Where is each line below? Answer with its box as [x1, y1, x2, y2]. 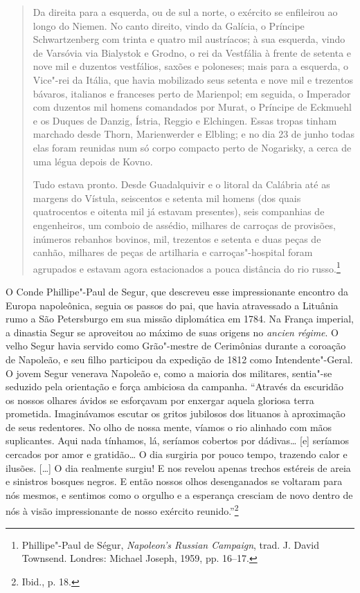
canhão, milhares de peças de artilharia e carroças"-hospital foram [33, 245, 313, 259]
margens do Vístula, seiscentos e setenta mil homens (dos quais [33, 190, 301, 205]
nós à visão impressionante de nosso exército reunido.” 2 [6, 502, 239, 518]
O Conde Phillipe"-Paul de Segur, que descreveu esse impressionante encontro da [6, 284, 348, 298]
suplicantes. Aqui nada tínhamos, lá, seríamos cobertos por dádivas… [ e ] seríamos [6, 433, 349, 448]
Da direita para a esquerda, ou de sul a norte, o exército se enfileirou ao [33, 5, 338, 19]
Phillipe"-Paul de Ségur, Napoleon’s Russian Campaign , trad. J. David [21, 537, 319, 551]
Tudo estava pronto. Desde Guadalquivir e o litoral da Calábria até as [33, 177, 330, 192]
